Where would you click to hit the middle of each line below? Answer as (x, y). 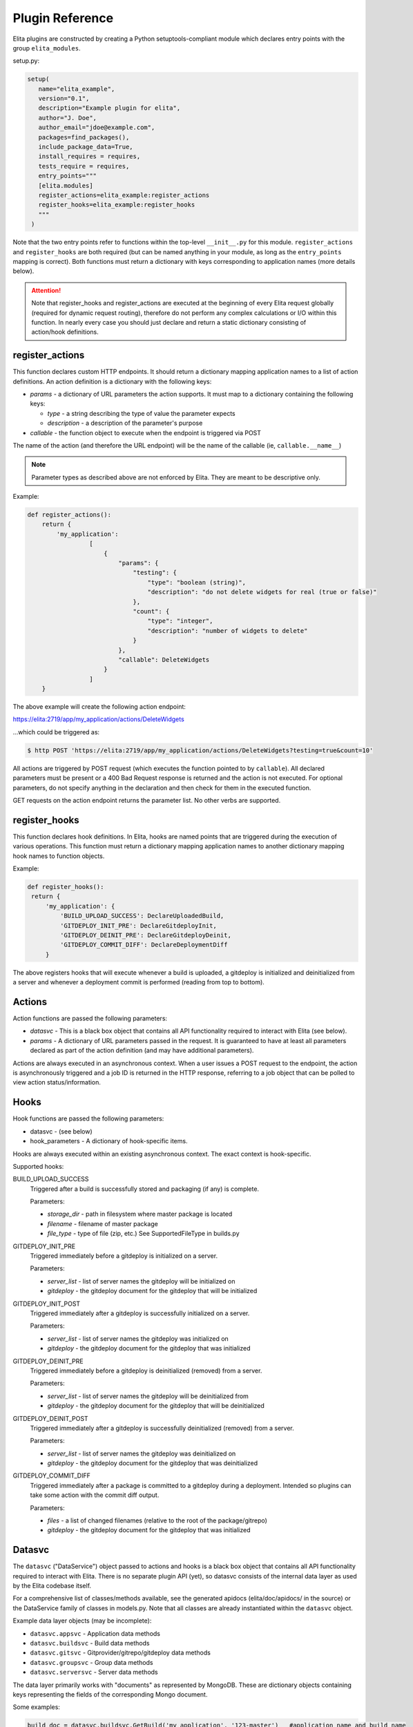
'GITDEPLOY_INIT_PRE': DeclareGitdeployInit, (138, 925)
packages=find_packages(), (84, 137)
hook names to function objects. (59, 856)
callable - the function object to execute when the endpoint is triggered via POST (146, 432)
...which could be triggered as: (56, 732)
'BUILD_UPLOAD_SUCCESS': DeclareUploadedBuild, (142, 916)
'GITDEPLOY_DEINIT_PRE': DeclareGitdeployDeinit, (145, 935)
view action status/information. (57, 1082)
